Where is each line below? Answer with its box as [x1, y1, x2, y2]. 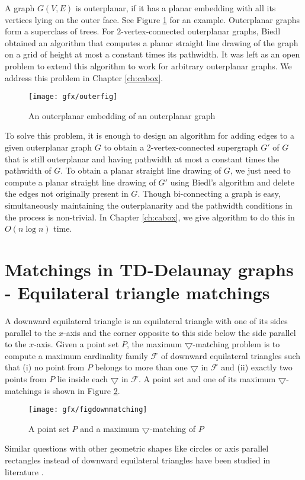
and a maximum [80, 422, 139, 434]
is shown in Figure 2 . [44, 384, 120, 396]
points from [5, 373, 47, 385]
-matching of [150, 422, 196, 434]
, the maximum [126, 338, 182, 350]
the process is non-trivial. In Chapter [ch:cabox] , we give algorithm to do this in [5, 210, 295, 223]
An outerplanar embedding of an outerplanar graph [28, 109, 216, 121]
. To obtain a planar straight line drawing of [60, 164, 221, 177]
